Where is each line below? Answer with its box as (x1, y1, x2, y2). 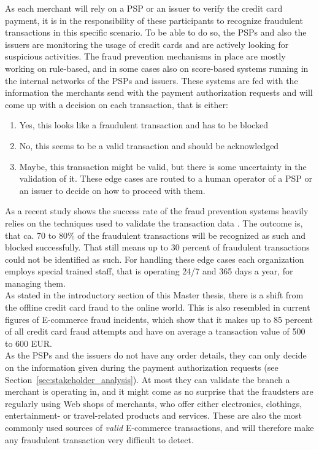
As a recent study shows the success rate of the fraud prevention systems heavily (5, 204, 309, 217)
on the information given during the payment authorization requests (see (5, 361, 279, 374)
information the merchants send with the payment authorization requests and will (5, 86, 313, 99)
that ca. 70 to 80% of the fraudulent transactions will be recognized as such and (5, 228, 306, 241)
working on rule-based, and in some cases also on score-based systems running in (5, 61, 309, 74)
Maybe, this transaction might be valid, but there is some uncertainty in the (19, 160, 307, 173)
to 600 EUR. (5, 336, 52, 349)
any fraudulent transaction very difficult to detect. (5, 433, 194, 446)
